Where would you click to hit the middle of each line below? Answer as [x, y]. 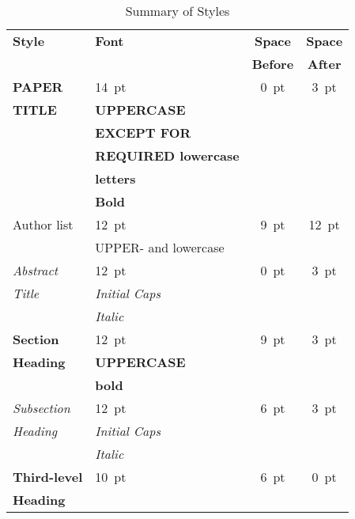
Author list [43, 224]
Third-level [48, 477]
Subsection [42, 408]
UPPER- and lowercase [160, 247]
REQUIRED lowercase [167, 155]
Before [273, 64]
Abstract [36, 270]
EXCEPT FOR [143, 133]
